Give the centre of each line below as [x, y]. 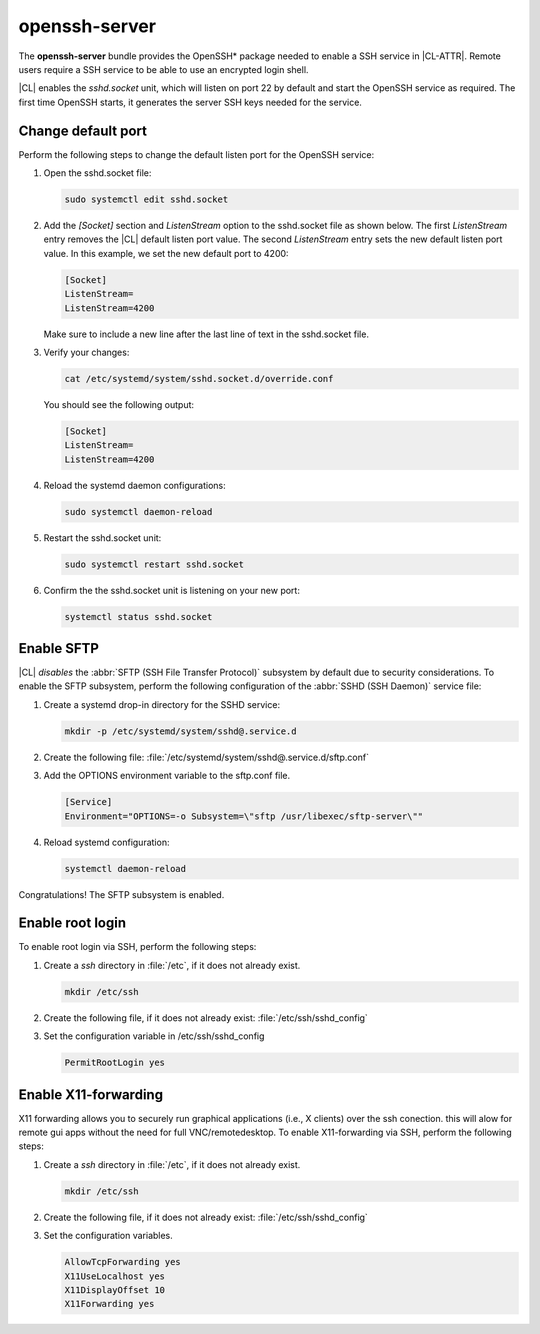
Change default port [83, 130]
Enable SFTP [59, 648]
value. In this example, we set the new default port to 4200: [166, 253]
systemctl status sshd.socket [138, 616]
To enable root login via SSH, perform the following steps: [137, 947]
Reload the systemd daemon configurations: [134, 485]
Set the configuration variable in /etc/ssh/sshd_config [154, 1036]
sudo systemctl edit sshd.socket [146, 199]
